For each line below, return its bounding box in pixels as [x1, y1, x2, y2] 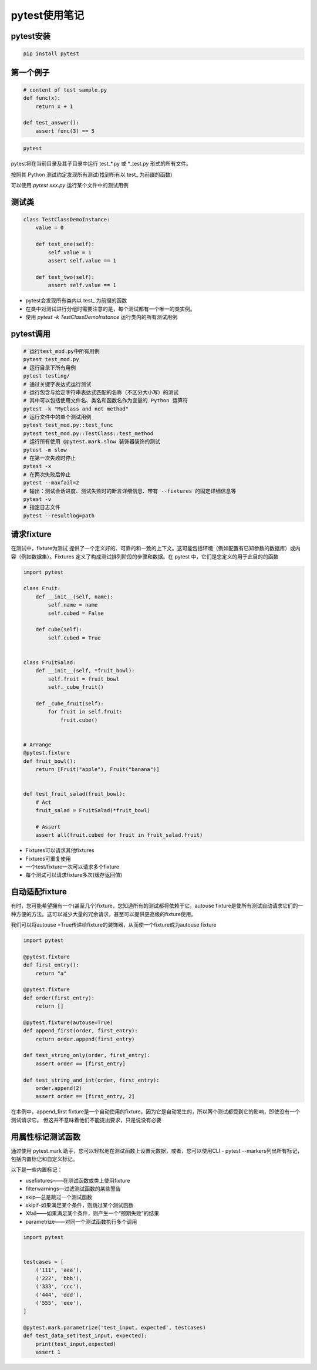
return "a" [35, 970, 67, 977]
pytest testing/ [23, 373, 70, 379]
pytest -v [23, 496, 52, 502]
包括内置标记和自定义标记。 [11, 1156, 78, 1163]
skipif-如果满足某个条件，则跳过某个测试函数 [25, 1201, 134, 1209]
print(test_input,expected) [35, 1341, 117, 1347]
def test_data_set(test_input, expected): [23, 1332, 147, 1339]
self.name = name [48, 602, 98, 608]
